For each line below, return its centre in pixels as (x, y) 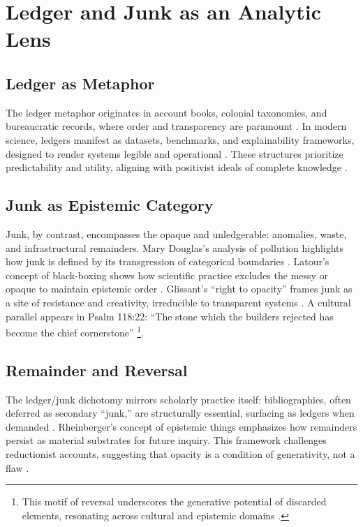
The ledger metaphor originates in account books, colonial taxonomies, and (166, 112)
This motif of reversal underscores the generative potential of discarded (174, 502)
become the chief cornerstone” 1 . (75, 331)
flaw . (17, 467)
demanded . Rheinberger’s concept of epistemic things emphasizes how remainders (181, 426)
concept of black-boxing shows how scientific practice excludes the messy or (167, 275)
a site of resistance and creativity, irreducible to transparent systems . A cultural (178, 302)
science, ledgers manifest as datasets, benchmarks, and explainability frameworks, (180, 139)
